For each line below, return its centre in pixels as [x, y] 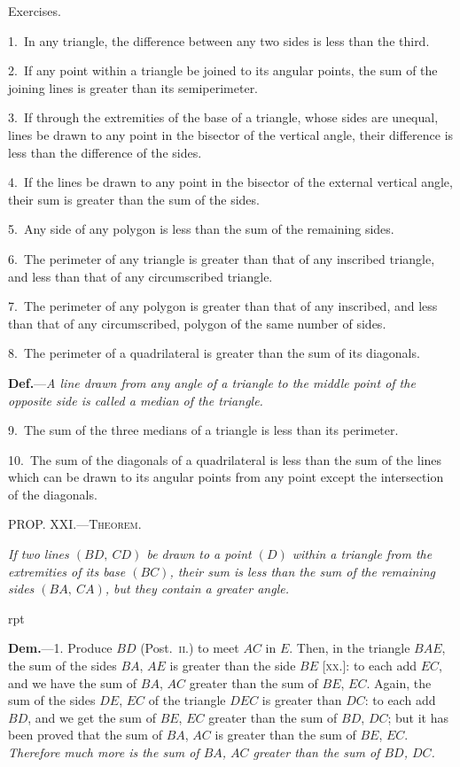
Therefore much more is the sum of [104, 752]
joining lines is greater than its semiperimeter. [133, 87]
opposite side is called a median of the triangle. [136, 400]
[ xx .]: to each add [370, 666]
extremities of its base [67, 571]
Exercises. [35, 11]
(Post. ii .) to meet [190, 648]
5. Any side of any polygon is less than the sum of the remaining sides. [201, 229]
